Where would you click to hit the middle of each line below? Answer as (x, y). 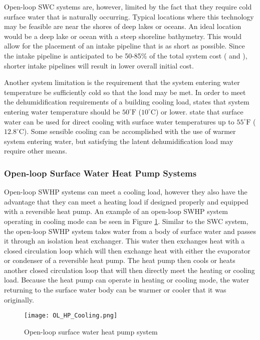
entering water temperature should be (62, 111)
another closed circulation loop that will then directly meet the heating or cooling (129, 270)
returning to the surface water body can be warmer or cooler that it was (115, 290)
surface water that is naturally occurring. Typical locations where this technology (129, 16)
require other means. (36, 151)
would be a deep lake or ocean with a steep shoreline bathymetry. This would (123, 36)
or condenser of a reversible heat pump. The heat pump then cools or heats (120, 260)
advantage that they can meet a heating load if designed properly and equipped (126, 201)
